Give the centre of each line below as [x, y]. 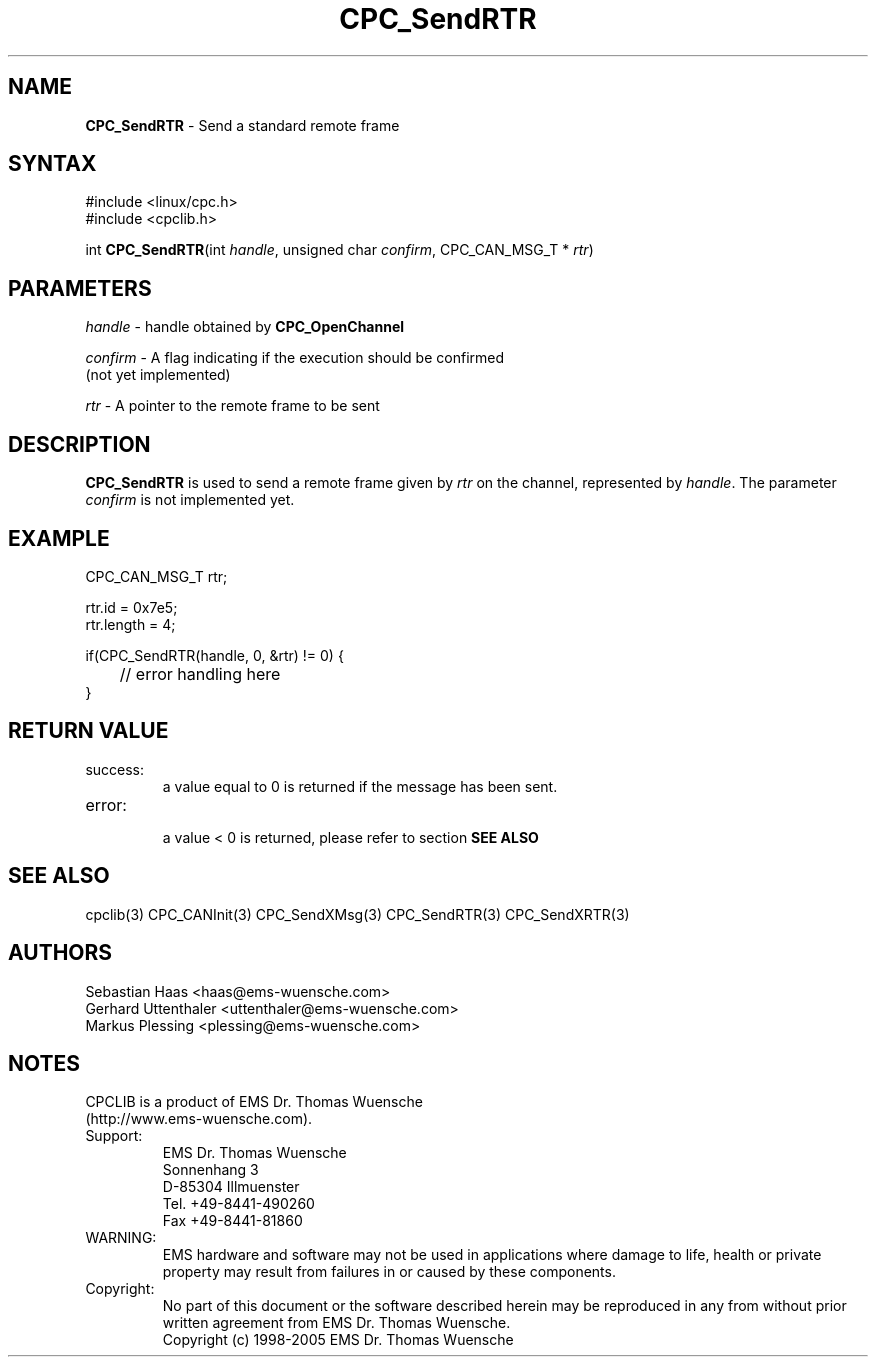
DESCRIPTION [79, 444]
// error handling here [200, 673]
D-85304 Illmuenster [231, 1187]
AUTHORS [60, 953]
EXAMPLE [59, 538]
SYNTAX [52, 164]
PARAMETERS [80, 288]
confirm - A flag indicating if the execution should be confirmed [295, 358]
